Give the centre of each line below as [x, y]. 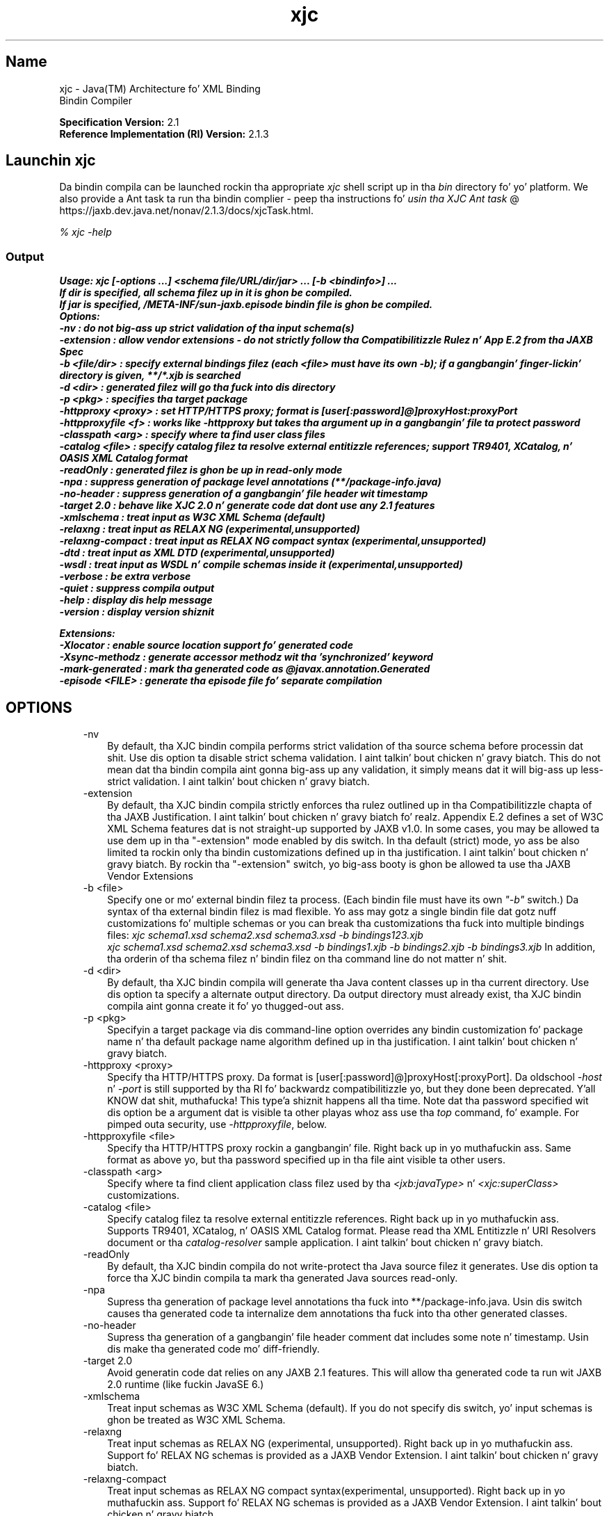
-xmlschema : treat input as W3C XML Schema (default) [192, 517]
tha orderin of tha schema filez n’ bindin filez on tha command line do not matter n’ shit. [307, 959]
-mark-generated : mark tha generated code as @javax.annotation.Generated [245, 669]
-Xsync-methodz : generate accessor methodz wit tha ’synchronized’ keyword [246, 657]
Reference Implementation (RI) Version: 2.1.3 [164, 134]
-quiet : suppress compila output [137, 588]
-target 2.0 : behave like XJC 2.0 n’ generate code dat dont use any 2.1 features [247, 506]
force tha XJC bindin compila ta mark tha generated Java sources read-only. [283, 1278]
